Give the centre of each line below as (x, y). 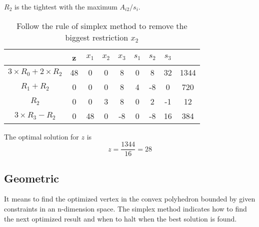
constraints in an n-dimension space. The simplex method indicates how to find (125, 209)
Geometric (32, 178)
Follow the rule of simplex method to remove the (102, 25)
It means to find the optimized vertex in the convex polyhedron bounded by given (130, 199)
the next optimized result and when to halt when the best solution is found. (120, 218)
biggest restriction (97, 37)
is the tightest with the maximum (66, 6)
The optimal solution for (41, 136)
